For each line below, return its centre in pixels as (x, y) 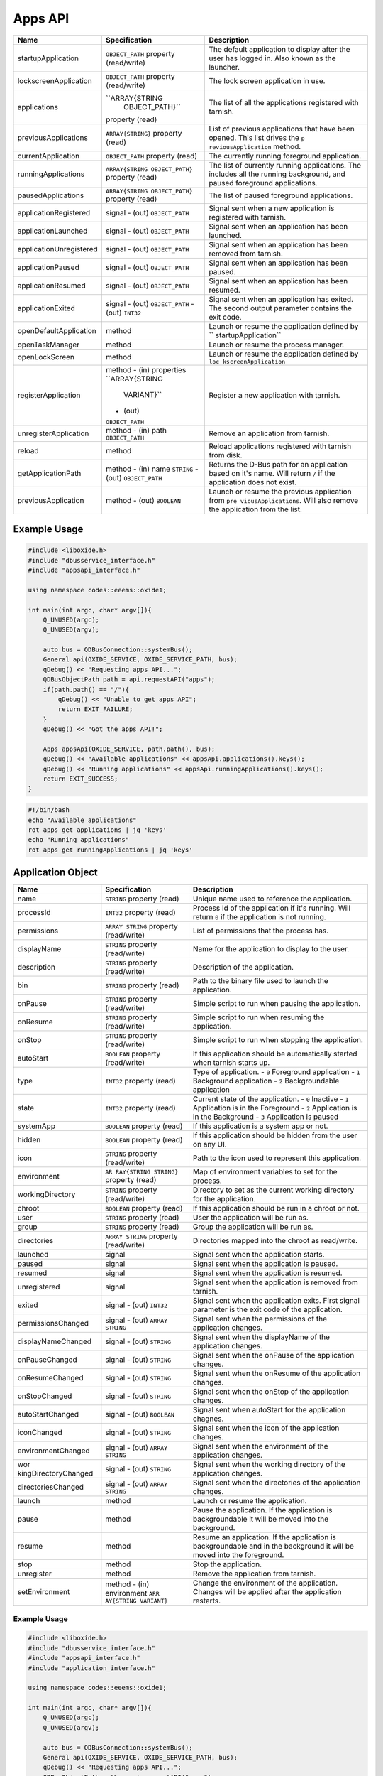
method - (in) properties (146, 369)
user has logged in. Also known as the (272, 58)
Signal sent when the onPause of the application (273, 1355)
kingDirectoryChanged (55, 1473)
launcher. (224, 67)
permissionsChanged (53, 1323)
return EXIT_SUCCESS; (81, 779)
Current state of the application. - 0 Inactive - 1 (271, 1099)
